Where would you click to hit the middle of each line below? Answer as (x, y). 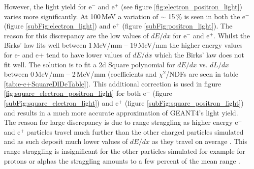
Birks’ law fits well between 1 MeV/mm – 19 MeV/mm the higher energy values (123, 45)
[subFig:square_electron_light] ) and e (61, 102)
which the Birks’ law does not (200, 54)
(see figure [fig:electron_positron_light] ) (181, 6)
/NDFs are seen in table (202, 74)
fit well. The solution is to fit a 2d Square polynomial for (90, 64)
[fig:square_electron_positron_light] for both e (75, 93)
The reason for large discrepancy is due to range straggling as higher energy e (121, 122)
